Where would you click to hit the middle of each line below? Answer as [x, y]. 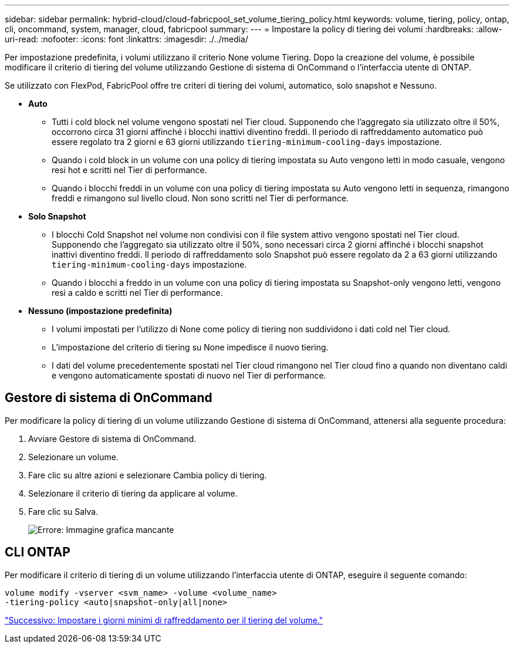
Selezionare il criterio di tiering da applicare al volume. [133, 493]
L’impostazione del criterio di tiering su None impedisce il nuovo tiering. [190, 347]
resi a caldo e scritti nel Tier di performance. [137, 293]
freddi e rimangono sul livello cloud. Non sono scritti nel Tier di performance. [200, 198]
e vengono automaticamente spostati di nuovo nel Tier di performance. [189, 375]
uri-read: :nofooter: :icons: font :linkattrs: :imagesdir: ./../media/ [127, 39]
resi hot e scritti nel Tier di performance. [129, 170]
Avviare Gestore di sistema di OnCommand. [112, 438]
